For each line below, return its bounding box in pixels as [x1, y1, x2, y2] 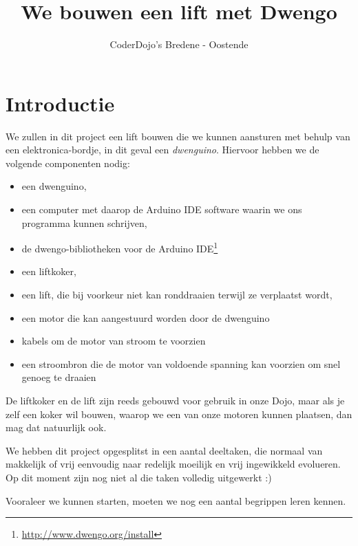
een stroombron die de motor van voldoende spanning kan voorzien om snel [21, 356, 341, 371]
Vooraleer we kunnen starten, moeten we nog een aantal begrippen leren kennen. [6, 493, 346, 507]
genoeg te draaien [21, 370, 96, 384]
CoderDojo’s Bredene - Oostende [109, 37, 249, 52]
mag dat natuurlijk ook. [6, 420, 107, 435]
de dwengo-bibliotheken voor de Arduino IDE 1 [21, 239, 218, 255]
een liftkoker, [21, 264, 76, 279]
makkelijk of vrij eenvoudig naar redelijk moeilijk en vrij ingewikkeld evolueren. [6, 457, 341, 471]
